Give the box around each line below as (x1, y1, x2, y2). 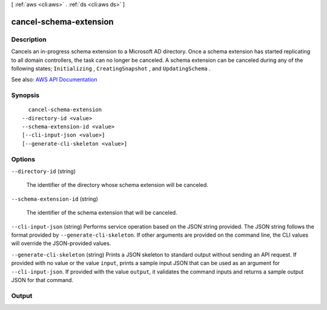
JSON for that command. (11, 276, 74, 283)
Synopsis (11, 91, 39, 99)
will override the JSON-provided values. (11, 240, 111, 247)
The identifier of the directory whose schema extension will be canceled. (26, 181, 208, 189)
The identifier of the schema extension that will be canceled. (26, 209, 178, 217)
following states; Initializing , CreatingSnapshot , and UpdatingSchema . (11, 64, 211, 72)
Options (11, 155, 36, 163)
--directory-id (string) (11, 167, 76, 175)
